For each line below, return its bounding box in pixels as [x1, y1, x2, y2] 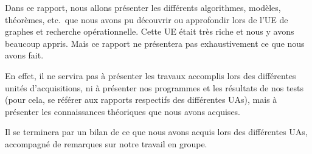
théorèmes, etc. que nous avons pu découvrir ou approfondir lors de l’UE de [5, 13, 288, 26]
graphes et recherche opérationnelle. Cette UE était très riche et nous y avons [5, 25, 294, 38]
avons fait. [5, 49, 44, 61]
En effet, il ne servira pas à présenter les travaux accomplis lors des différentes [5, 69, 296, 82]
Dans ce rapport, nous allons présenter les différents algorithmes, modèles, [5, 1, 281, 13]
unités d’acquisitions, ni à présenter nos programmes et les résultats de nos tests [5, 81, 304, 94]
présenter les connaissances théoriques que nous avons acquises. [5, 105, 241, 117]
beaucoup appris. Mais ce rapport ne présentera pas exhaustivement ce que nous [5, 37, 305, 49]
